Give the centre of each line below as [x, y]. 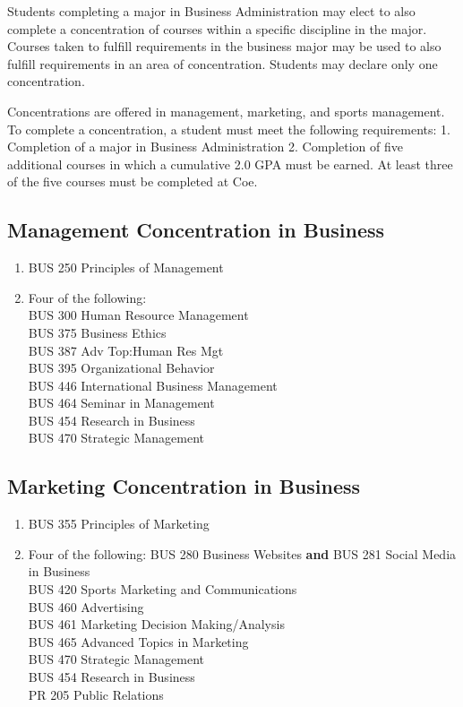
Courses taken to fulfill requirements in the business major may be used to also [224, 46]
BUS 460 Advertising [86, 606]
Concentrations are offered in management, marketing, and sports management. [226, 111]
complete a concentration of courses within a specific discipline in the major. [217, 28]
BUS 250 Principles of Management [126, 267]
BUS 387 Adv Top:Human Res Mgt [126, 350]
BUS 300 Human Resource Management [138, 315]
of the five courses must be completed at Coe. [133, 181]
